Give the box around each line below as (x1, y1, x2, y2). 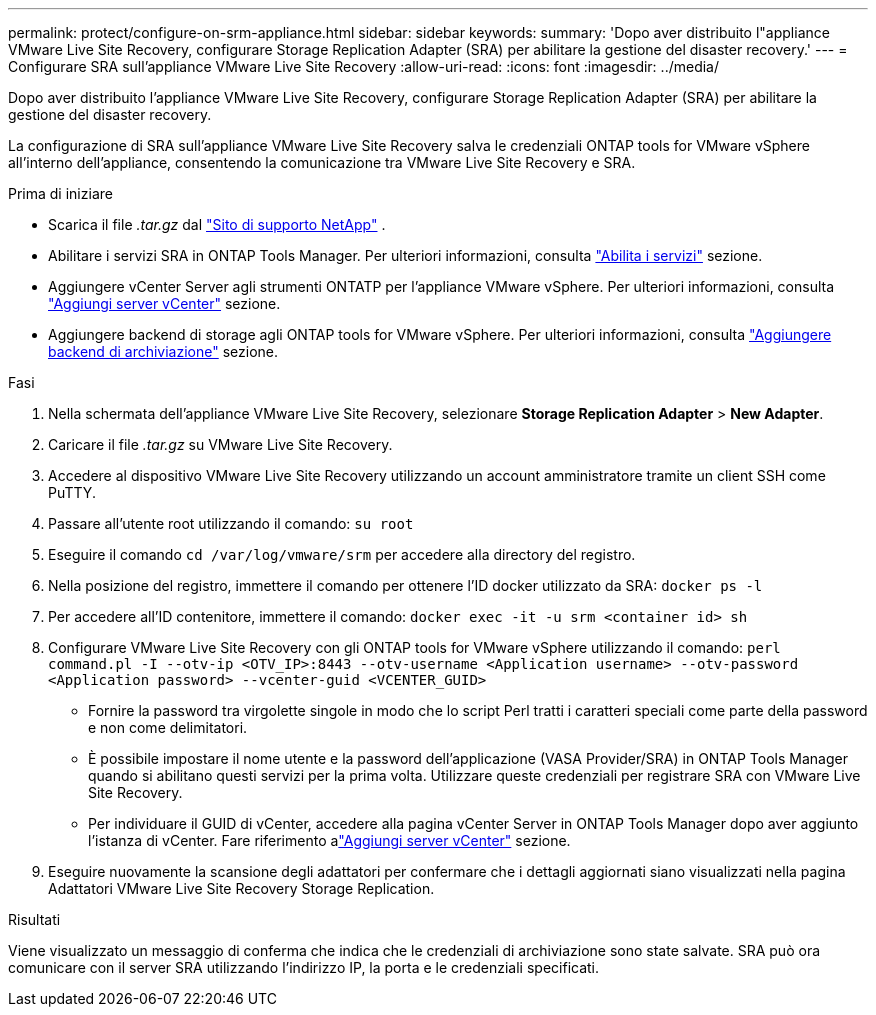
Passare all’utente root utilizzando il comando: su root (48, 515, 414, 532)
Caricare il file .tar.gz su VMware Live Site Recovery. (48, 436, 393, 453)
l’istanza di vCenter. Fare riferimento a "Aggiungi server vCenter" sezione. (88, 832, 571, 849)
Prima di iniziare (8, 185, 113, 202)
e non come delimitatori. (88, 719, 248, 736)
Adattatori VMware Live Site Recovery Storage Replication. (48, 880, 435, 897)
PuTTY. (48, 484, 96, 501)
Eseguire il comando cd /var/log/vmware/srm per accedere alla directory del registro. (48, 546, 636, 563)
